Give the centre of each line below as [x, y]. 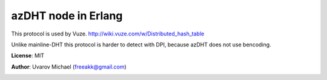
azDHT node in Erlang [67, 16]
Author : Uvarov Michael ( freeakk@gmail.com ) [69, 67]
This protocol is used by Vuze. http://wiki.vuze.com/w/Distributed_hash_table [108, 34]
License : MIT [28, 56]
